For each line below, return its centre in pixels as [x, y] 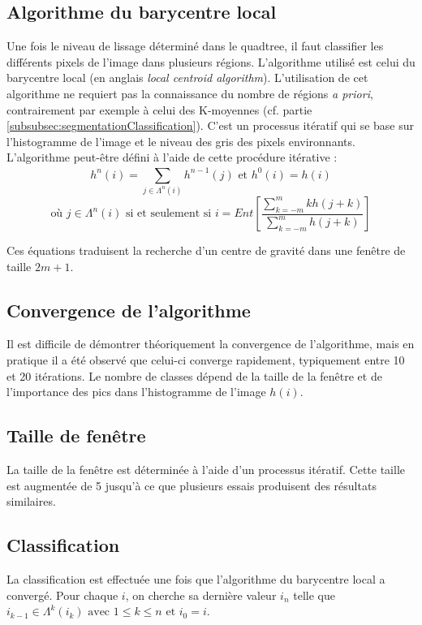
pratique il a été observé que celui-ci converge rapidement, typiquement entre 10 [206, 360]
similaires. [31, 501]
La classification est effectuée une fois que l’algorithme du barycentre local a [196, 579]
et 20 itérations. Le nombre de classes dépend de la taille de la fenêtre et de [194, 375]
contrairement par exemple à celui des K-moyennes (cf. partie [159, 109]
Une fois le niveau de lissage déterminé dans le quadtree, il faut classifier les [195, 46]
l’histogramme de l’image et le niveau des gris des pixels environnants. [181, 141]
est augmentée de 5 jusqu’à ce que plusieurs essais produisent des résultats [192, 485]
